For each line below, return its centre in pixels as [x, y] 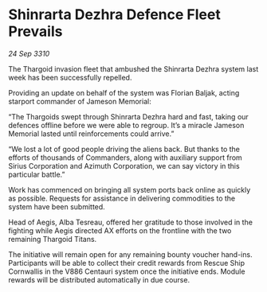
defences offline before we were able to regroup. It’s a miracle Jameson [126, 125]
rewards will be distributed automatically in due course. [99, 279]
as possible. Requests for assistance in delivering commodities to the [122, 198]
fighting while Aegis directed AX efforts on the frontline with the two [120, 230]
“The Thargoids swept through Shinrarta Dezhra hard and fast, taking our [128, 116]
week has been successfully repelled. [70, 77]
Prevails [35, 31]
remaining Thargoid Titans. [53, 239]
